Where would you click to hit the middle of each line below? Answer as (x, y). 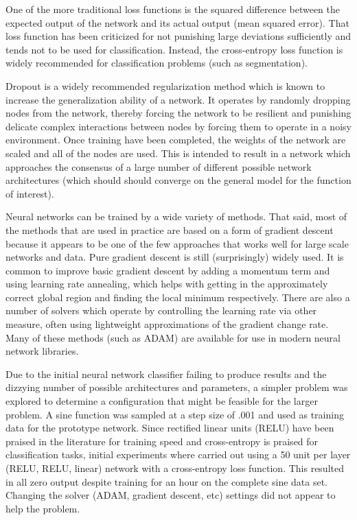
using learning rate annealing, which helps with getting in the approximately (167, 284)
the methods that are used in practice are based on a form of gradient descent (170, 229)
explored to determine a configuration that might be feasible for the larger (162, 401)
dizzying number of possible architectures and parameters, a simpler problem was (177, 387)
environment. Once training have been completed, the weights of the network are (176, 140)
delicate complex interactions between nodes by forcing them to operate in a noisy (178, 126)
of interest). (30, 193)
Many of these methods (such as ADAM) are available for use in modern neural (173, 337)
